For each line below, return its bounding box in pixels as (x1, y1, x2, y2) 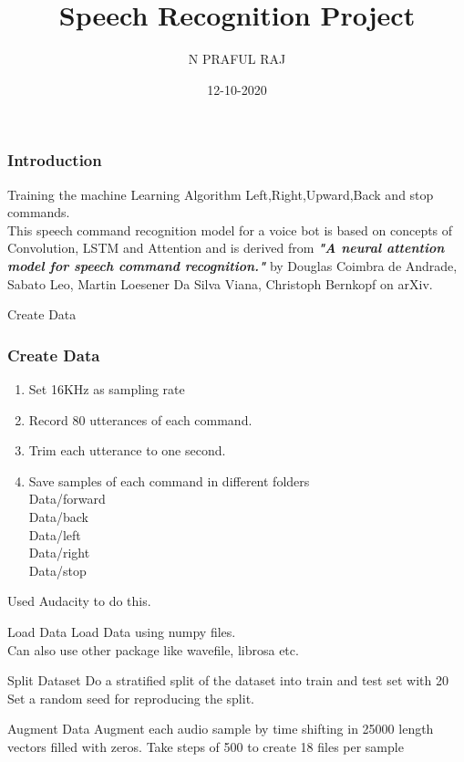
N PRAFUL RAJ (188, 49, 286, 68)
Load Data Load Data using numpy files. (7, 621, 236, 641)
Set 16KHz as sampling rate (28, 379, 185, 398)
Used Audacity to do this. (7, 591, 151, 611)
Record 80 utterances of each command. (28, 410, 253, 429)
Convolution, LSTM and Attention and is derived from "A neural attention (7, 238, 445, 257)
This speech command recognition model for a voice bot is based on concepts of (7, 220, 453, 239)
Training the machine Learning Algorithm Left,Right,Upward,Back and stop (7, 184, 434, 204)
